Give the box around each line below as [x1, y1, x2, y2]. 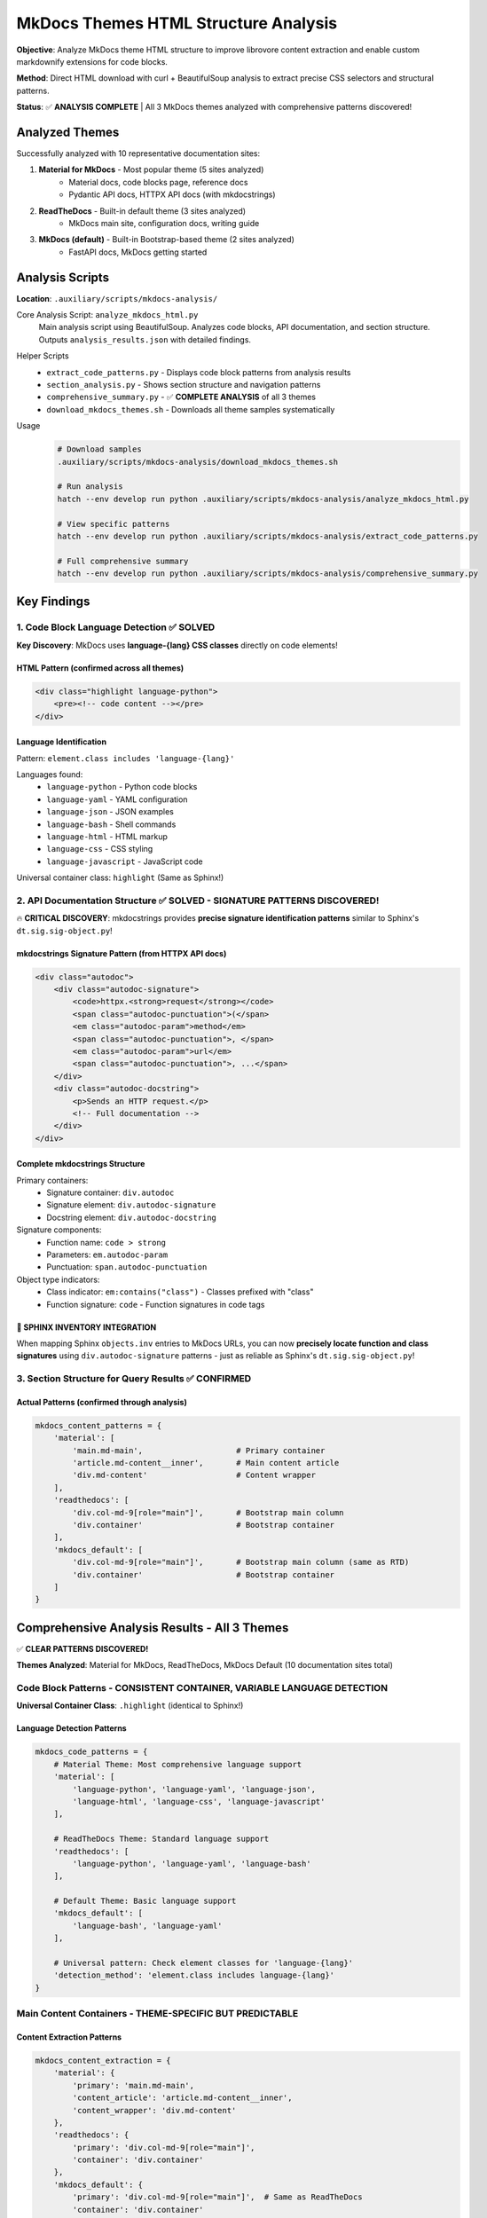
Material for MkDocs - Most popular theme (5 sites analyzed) [38, 164, 264, 175]
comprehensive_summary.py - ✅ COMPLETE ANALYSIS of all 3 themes [46, 391, 317, 403]
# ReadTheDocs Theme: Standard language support [53, 1834, 270, 1844]
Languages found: [16, 768, 83, 780]
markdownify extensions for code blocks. [16, 56, 169, 67]
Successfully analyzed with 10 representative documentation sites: [16, 148, 261, 159]
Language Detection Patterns [16, 1723, 128, 1734]
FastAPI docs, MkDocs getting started [68, 247, 208, 257]
